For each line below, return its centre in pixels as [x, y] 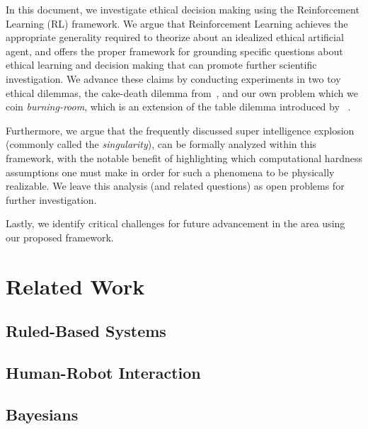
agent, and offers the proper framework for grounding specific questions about [174, 51]
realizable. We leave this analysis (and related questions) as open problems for [175, 186]
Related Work [75, 286]
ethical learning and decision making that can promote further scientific [161, 65]
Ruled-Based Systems [86, 331]
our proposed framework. [60, 237]
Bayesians [42, 414]
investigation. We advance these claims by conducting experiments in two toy [173, 78]
